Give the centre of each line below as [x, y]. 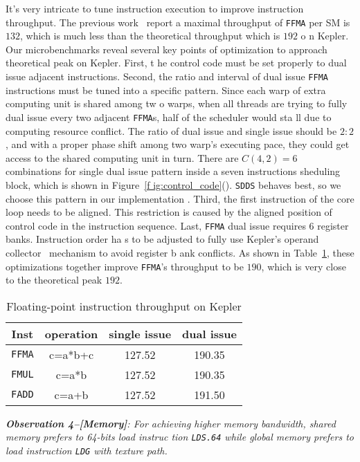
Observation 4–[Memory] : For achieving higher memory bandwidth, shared [171, 423]
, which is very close [304, 266]
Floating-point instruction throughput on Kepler [124, 306]
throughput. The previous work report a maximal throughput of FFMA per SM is [178, 22]
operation [71, 333]
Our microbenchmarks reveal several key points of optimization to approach [166, 49]
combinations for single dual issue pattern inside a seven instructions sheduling [173, 171]
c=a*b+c [72, 354]
